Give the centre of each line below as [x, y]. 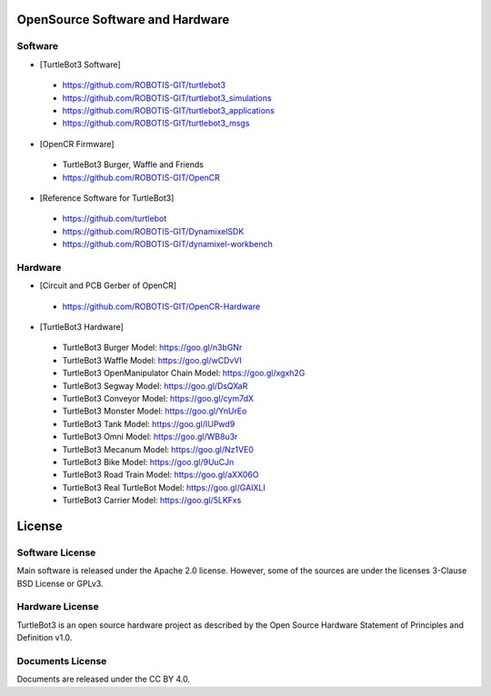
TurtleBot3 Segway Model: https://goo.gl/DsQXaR [155, 385]
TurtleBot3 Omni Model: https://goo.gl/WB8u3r [150, 437]
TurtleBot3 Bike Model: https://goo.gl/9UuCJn [148, 462]
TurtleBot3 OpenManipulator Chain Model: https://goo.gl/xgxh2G [184, 373]
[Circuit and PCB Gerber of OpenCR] [108, 285]
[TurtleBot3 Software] [80, 65]
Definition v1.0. [45, 638]
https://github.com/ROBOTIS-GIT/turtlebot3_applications [168, 110]
